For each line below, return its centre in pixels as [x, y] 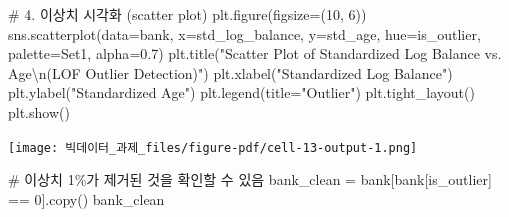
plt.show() [39, 111]
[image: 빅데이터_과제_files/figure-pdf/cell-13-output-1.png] [213, 147]
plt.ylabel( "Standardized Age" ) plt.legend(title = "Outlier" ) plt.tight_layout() [241, 92]
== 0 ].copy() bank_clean [86, 198]
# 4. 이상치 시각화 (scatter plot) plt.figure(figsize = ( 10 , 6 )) [187, 14]
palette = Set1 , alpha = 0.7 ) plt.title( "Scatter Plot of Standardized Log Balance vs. [255, 53]
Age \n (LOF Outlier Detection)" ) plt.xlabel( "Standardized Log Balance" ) [230, 72]
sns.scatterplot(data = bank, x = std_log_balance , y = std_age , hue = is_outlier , [244, 33]
